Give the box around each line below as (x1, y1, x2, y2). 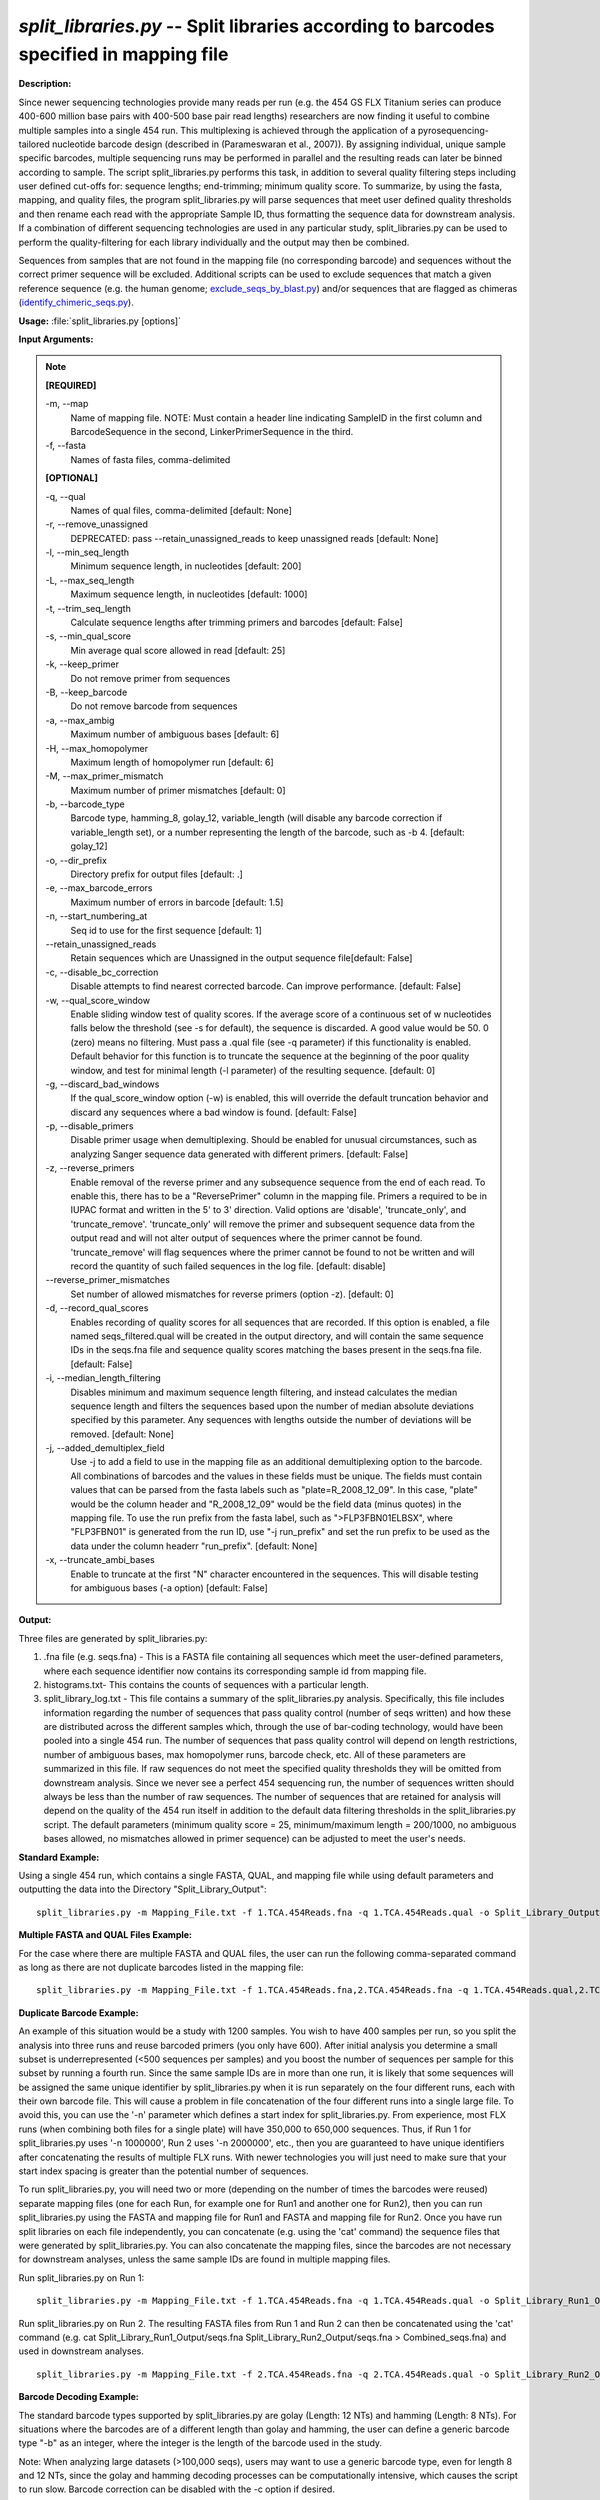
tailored (18, 138, 50, 150)
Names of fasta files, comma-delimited (70, 453, 231, 465)
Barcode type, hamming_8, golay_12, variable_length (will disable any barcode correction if (70, 812, 443, 824)
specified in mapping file (18, 43, 229, 65)
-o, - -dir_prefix (45, 854, 107, 866)
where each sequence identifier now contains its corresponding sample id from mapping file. (43, 1665, 427, 1677)
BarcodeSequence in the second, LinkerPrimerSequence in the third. (70, 425, 354, 437)
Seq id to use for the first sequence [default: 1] (70, 924, 262, 936)
